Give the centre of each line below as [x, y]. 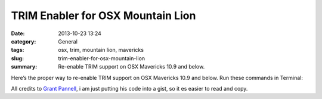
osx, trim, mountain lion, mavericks [101, 50]
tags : [18, 50]
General [68, 41]
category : [24, 41]
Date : [18, 33]
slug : [17, 58]
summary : [24, 67]
